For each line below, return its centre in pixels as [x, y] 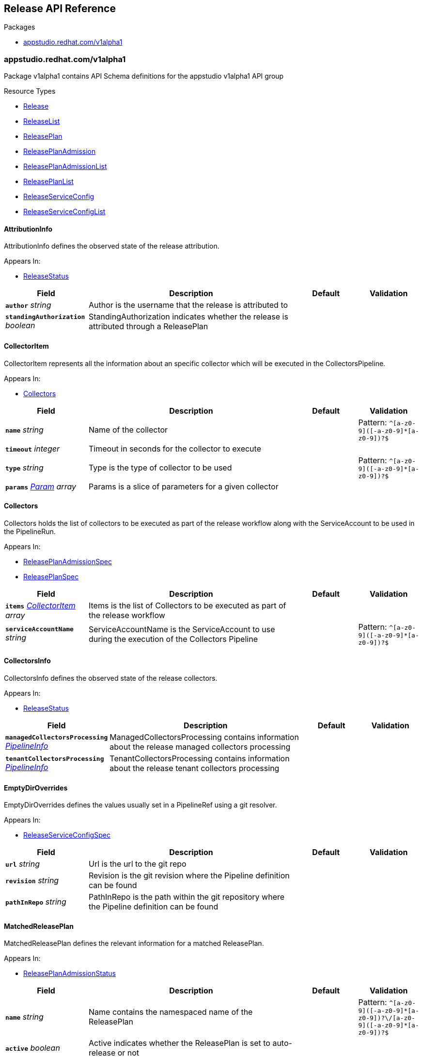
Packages [20, 27]
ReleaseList [42, 121]
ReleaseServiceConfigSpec [67, 835]
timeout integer [32, 448]
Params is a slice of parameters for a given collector [184, 486]
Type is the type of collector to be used [160, 467]
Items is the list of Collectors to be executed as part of [188, 605]
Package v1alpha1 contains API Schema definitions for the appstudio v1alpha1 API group [144, 76]
